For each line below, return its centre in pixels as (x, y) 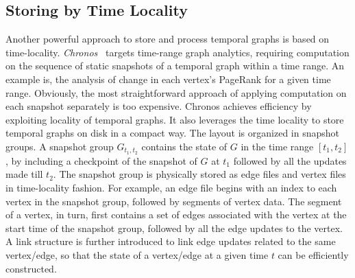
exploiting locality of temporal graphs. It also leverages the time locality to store (175, 119)
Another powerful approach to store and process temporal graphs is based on (168, 39)
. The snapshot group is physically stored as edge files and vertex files (199, 174)
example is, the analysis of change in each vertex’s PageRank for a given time (168, 79)
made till (24, 174)
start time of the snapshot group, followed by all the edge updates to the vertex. (174, 228)
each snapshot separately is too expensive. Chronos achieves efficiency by (159, 106)
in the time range (277, 146)
